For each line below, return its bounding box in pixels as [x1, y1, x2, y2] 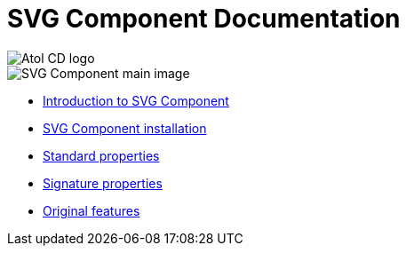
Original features [43, 202, 140, 218]
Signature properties [43, 175, 163, 191]
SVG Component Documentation [7, 4, 401, 34]
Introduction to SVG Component [43, 92, 229, 108]
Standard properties [43, 147, 160, 163]
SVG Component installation [43, 120, 207, 136]
